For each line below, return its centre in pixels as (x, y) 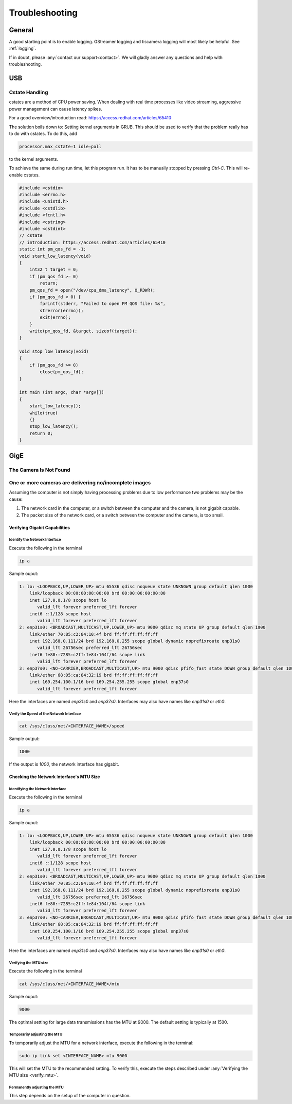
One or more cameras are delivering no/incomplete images (80, 483)
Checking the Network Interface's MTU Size (55, 777)
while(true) (44, 413)
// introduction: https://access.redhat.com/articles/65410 (92, 242)
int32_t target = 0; (54, 270)
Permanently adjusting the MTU (36, 1087)
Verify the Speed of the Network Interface (45, 714)
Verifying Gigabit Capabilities (39, 527)
